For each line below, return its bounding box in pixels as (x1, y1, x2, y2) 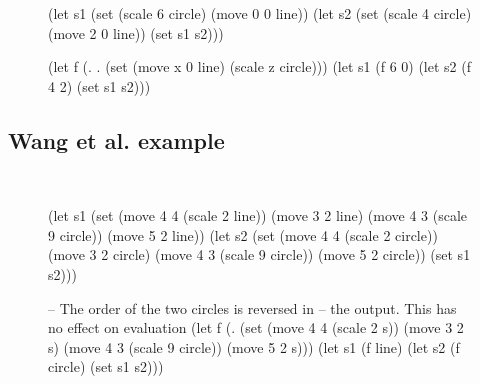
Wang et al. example (8, 124, 225, 155)
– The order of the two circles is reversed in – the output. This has (48, 297, 457, 318)
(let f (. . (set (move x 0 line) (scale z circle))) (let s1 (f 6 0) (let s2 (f (48, 56, 471, 77)
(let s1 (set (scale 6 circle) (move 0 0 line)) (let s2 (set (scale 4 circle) (48, 3, 472, 23)
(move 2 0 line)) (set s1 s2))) (48, 22, 224, 43)
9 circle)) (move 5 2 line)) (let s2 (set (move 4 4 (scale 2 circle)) (48, 224, 438, 245)
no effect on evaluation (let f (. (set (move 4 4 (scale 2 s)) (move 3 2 (48, 317, 464, 338)
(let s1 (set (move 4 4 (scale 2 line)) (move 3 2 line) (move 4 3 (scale (48, 205, 468, 226)
